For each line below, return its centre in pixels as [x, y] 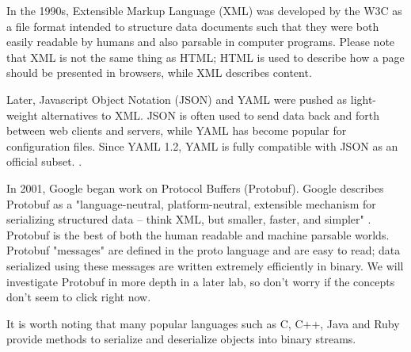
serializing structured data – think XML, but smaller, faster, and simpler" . [189, 219]
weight [22, 115]
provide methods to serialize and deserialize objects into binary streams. [181, 339]
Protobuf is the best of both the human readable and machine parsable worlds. [198, 234]
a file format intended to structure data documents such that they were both [193, 26]
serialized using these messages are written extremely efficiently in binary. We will [205, 265]
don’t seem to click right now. [79, 297]
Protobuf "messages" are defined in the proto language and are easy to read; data [204, 250]
